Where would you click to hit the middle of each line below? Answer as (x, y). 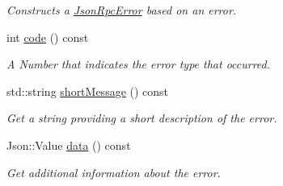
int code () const (48, 37)
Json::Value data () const (69, 145)
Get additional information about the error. (114, 172)
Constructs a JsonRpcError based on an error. (122, 10)
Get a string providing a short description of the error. (142, 118)
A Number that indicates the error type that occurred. (139, 64)
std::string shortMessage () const (88, 91)
